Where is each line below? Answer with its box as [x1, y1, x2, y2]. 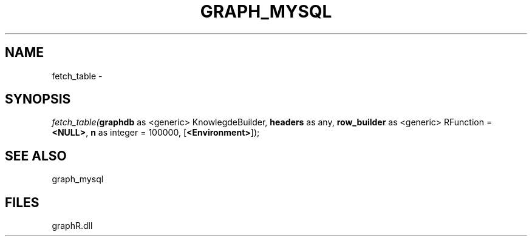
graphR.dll [52, 220, 93, 231]
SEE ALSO [5, 148, 67, 163]
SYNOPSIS [5, 91, 71, 107]
